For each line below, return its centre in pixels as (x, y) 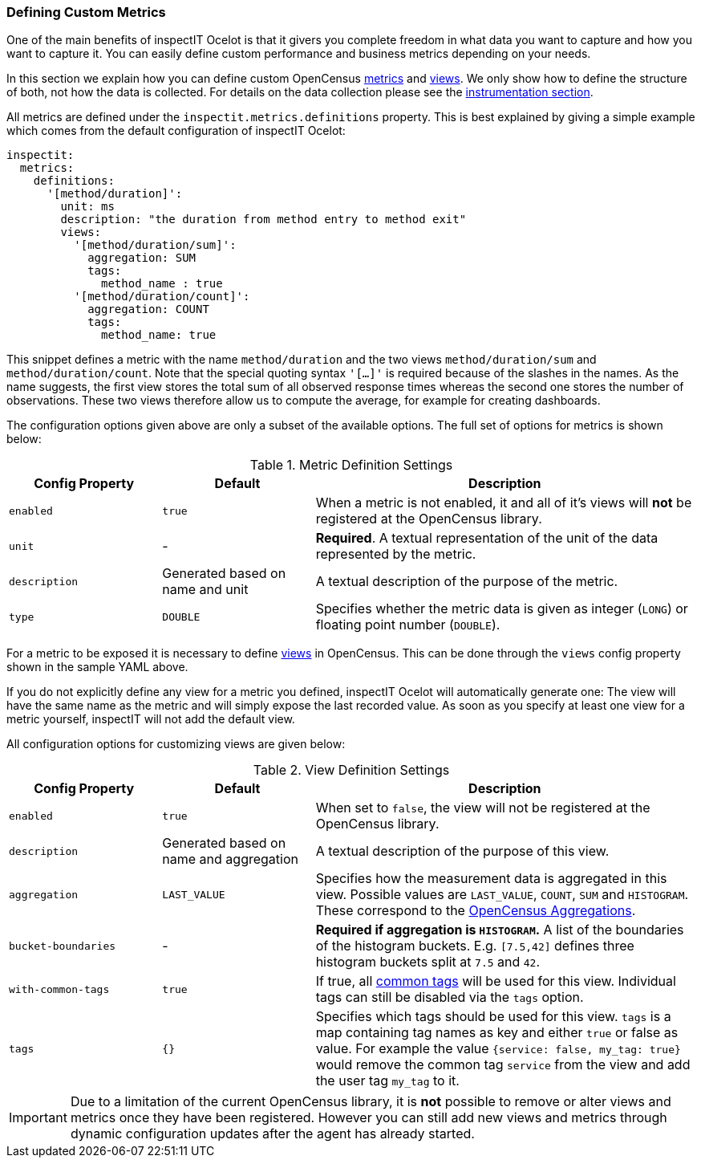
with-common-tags (59, 989)
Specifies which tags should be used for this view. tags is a (493, 1017)
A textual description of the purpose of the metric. (467, 582)
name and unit (205, 590)
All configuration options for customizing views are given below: (176, 744)
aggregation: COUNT (148, 309)
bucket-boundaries (63, 946)
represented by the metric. (396, 554)
